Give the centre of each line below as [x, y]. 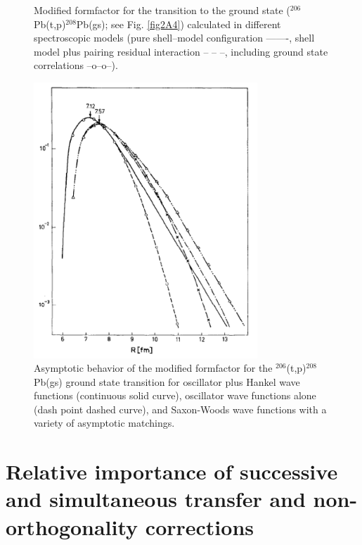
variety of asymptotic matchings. [104, 423]
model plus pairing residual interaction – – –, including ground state [181, 51]
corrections [199, 526]
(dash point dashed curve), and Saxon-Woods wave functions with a [180, 409]
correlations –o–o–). [76, 65]
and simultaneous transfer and [156, 499]
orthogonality [72, 526]
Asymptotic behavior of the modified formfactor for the [153, 368]
